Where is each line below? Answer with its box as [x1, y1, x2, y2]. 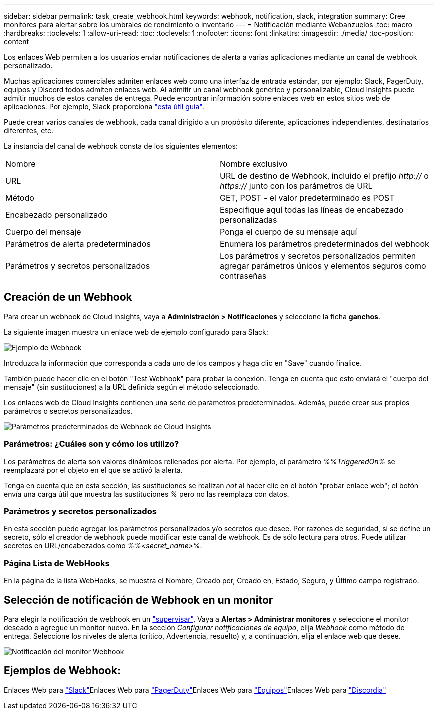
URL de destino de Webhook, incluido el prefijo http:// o [220, 171, 429, 181]
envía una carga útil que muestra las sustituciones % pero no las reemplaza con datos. [4, 489, 289, 498]
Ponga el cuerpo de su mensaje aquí [220, 227, 357, 237]
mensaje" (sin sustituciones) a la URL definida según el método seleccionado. [4, 382, 260, 391]
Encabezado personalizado [5, 210, 108, 220]
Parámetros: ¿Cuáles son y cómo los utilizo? [4, 439, 179, 449]
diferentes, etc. [4, 126, 53, 135]
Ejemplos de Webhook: [4, 664, 121, 677]
